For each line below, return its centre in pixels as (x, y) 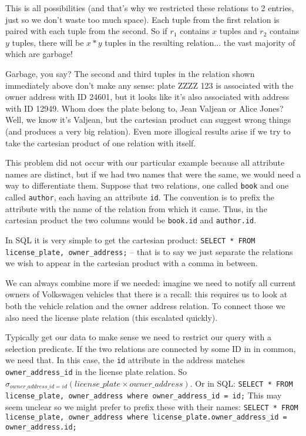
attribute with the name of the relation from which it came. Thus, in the (136, 208)
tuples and (238, 31)
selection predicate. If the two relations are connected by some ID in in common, (151, 348)
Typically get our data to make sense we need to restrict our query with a (139, 337)
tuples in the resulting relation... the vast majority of (200, 42)
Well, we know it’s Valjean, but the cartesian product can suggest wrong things (148, 120)
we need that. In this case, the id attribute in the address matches (125, 360)
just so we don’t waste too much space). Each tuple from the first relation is (142, 19)
